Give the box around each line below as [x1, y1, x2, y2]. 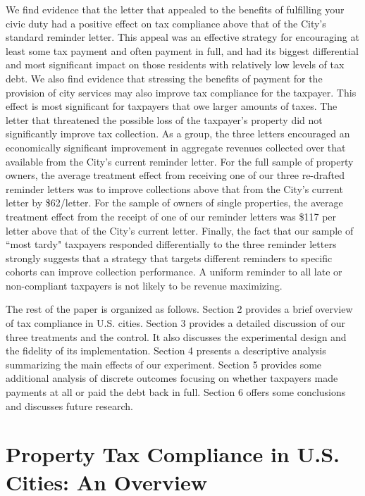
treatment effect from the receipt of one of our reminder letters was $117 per [6, 209, 337, 223]
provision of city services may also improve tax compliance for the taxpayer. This [6, 85, 357, 99]
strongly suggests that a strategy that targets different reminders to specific [6, 250, 333, 265]
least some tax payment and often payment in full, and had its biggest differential [6, 43, 359, 58]
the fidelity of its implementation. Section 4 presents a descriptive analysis [6, 343, 326, 358]
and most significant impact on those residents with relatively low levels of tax [6, 57, 345, 72]
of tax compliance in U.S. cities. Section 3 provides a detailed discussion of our [6, 316, 345, 330]
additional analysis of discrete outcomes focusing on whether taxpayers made [6, 371, 338, 385]
